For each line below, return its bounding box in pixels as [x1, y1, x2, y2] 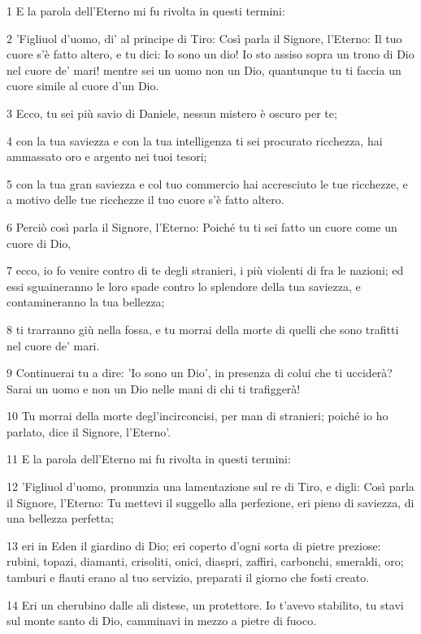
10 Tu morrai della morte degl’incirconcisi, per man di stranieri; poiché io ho [7, 407, 388, 424]
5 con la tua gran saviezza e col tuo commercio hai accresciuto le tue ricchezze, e [7, 175, 408, 192]
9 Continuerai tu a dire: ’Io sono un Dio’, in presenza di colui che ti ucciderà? [7, 364, 393, 381]
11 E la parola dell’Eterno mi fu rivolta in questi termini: [7, 450, 291, 467]
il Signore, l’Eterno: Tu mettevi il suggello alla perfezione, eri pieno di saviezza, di [7, 493, 414, 510]
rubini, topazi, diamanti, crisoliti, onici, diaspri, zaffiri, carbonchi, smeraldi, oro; [7, 553, 404, 570]
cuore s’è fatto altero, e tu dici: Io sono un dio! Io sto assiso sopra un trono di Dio [7, 46, 414, 63]
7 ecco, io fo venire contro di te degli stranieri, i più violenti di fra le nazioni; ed [7, 262, 404, 279]
